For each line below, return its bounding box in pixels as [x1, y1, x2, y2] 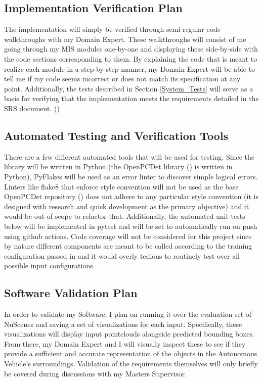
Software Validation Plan [4, 285, 138, 301]
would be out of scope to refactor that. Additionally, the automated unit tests [4, 211, 245, 221]
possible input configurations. [4, 260, 95, 271]
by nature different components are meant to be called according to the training [4, 241, 252, 251]
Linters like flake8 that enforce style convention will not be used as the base [4, 181, 239, 192]
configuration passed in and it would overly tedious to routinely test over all [4, 250, 240, 261]
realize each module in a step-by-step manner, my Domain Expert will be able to [4, 63, 255, 74]
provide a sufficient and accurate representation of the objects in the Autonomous [4, 348, 257, 359]
